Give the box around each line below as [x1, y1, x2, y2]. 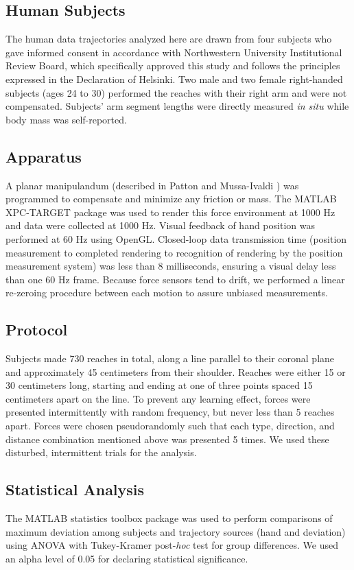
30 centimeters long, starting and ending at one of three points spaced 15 [5, 378, 313, 392]
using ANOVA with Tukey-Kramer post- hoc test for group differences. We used [5, 538, 338, 552]
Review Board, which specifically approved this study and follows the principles [5, 58, 340, 73]
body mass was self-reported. [5, 112, 127, 126]
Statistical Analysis [5, 479, 145, 500]
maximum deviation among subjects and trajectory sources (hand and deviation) [5, 524, 346, 538]
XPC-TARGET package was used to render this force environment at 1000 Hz [5, 204, 335, 219]
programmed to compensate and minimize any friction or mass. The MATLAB [5, 191, 337, 206]
